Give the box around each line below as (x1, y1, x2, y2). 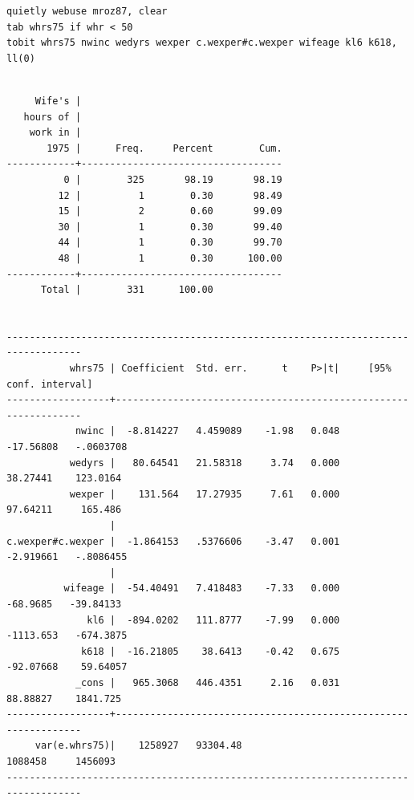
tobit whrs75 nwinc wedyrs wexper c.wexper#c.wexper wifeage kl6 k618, (6, 37, 397, 49)
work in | (29, 127, 82, 139)
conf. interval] (6, 378, 93, 390)
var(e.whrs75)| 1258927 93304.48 (34, 740, 242, 752)
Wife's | (34, 95, 82, 107)
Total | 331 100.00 (40, 284, 213, 296)
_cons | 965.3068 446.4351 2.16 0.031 (75, 676, 340, 688)
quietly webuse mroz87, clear (6, 6, 168, 17)
